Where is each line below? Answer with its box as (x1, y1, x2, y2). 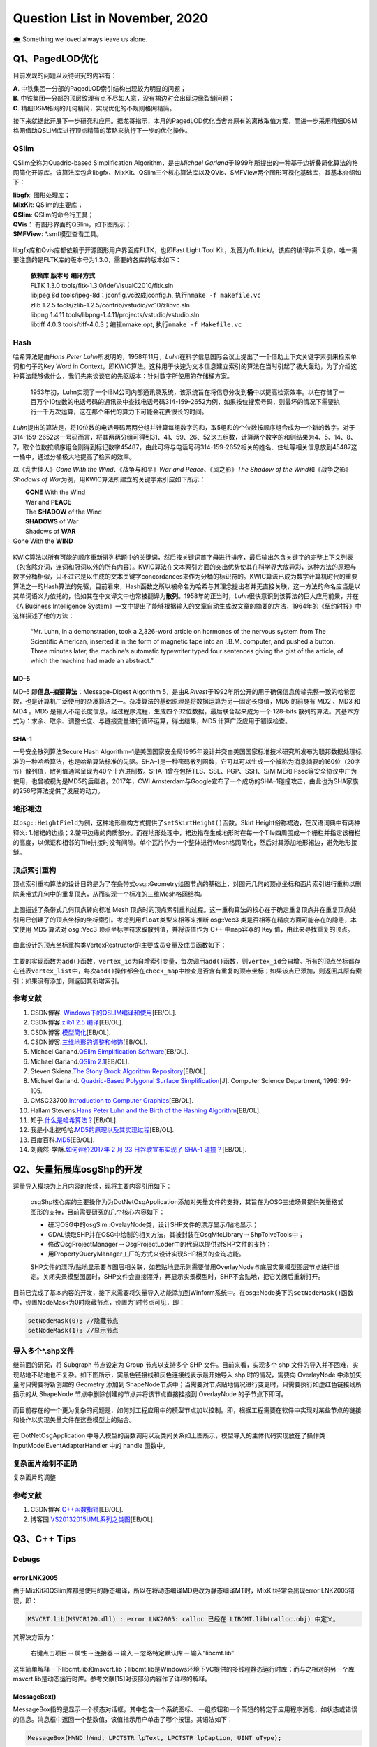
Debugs (13, 1555, 40, 1565)
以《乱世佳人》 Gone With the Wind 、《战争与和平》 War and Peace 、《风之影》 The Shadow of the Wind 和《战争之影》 (13, 465, 352, 474)
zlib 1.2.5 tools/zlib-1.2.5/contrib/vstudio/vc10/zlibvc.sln (30, 300, 190, 309)
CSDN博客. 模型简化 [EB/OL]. (30, 1028, 111, 1036)
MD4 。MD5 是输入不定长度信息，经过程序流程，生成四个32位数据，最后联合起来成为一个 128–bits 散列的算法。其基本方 (13, 706, 360, 716)
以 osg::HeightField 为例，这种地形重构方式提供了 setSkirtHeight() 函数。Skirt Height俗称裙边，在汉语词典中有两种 (13, 818, 361, 827)
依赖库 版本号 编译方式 (30, 271, 96, 280)
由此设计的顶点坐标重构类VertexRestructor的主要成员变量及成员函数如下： (13, 941, 227, 950)
